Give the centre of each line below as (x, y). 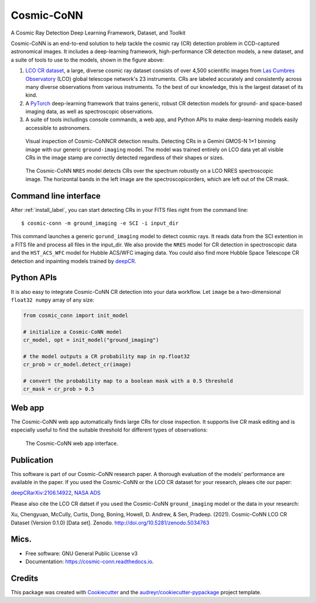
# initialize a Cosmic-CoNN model (73, 332)
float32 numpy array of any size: (53, 300)
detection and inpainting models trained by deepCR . (74, 261)
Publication (32, 460)
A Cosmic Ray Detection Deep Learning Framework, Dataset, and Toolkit (98, 33)
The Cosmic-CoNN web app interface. (72, 443)
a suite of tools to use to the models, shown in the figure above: (87, 60)
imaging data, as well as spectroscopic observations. (90, 112)
